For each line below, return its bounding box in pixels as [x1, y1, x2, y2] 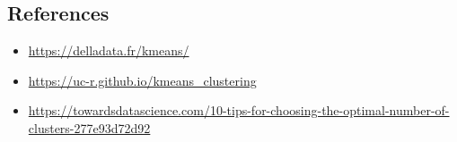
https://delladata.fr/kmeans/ [28, 41, 189, 60]
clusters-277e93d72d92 [28, 118, 151, 137]
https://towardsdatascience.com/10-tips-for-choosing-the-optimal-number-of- [28, 101, 450, 120]
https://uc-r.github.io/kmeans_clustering [28, 71, 257, 89]
